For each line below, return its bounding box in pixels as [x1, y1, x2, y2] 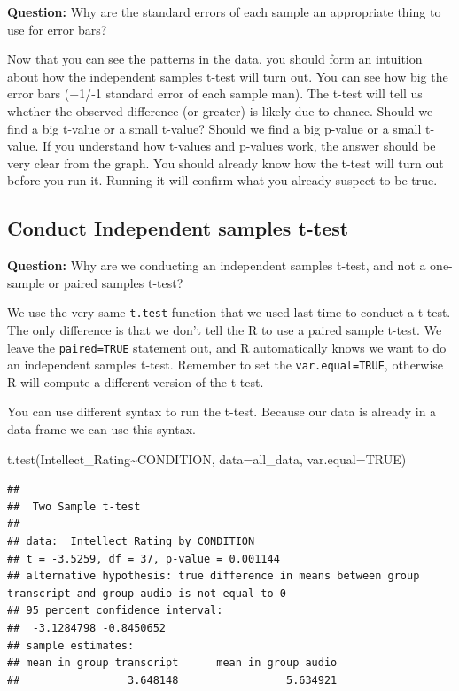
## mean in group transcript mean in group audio [7, 656, 338, 670]
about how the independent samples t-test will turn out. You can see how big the [7, 66, 448, 85]
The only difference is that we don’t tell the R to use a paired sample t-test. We [7, 320, 442, 338]
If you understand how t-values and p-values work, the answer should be [43, 136, 436, 155]
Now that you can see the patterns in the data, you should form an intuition [7, 50, 423, 68]
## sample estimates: [7, 639, 135, 652]
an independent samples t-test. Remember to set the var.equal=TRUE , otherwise [7, 355, 444, 374]
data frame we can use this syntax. [7, 420, 196, 439]
